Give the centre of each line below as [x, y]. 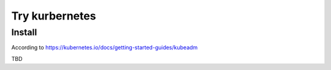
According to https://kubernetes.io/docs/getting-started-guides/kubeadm [105, 47]
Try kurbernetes [54, 16]
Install [24, 32]
